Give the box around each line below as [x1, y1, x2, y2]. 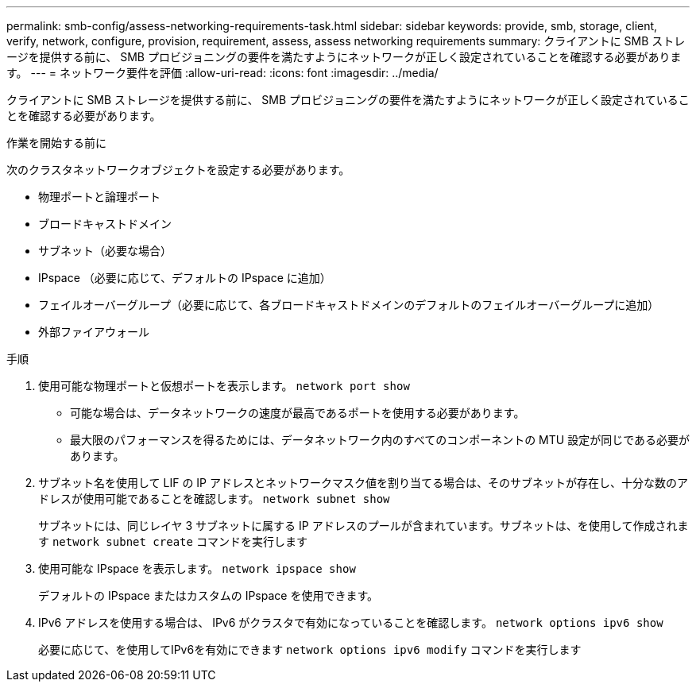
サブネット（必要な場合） [38, 244, 172, 257]
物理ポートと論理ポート [38, 190, 160, 203]
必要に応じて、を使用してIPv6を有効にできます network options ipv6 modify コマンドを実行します [38, 643, 582, 656]
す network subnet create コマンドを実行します [38, 535, 307, 548]
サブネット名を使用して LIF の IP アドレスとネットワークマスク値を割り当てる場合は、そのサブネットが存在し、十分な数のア [38, 476, 688, 489]
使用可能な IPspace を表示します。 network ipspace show [38, 562, 356, 575]
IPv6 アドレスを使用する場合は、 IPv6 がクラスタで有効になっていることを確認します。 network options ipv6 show [38, 616, 663, 629]
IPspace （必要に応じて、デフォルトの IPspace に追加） [38, 271, 331, 284]
